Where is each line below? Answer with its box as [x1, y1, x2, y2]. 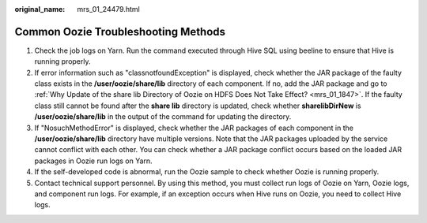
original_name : [14, 5, 66, 13]
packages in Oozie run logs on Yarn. [34, 156, 153, 165]
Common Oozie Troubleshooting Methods [14, 24, 225, 39]
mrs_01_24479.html [77, 5, 140, 13]
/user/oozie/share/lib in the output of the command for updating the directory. [34, 112, 292, 121]
